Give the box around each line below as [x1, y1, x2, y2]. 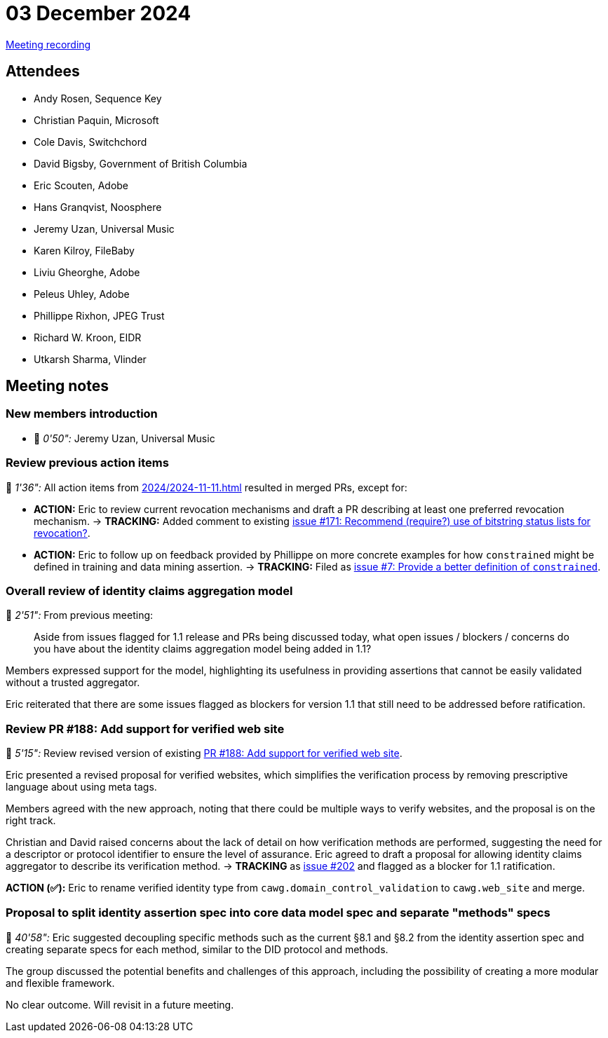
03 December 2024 [6, 1, 191, 25]
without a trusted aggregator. [6, 676, 140, 689]
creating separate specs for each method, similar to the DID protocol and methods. [6, 943, 389, 955]
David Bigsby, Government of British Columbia [34, 157, 248, 170]
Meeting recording [6, 38, 91, 50]
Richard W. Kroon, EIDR [34, 331, 142, 343]
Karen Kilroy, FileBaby [34, 244, 135, 257]
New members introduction [6, 407, 158, 421]
